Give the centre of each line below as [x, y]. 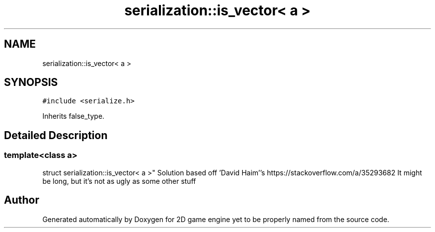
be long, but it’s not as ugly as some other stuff [119, 181]
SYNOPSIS [31, 82]
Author [22, 200]
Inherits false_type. [73, 116]
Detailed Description [56, 135]
